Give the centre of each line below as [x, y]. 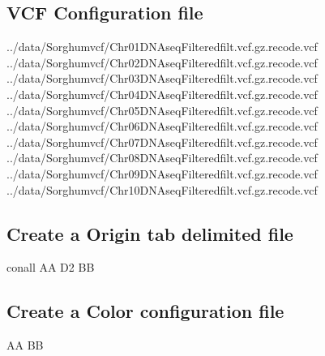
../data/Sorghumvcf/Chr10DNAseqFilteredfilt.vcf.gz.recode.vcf [162, 189]
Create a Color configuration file [145, 311]
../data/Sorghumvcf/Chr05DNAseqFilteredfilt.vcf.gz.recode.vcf [162, 110]
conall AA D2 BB [51, 267]
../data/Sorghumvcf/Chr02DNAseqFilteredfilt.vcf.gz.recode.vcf [162, 62]
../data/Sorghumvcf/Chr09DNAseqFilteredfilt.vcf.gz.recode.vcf [162, 173]
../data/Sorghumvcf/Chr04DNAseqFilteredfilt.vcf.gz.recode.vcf [162, 94]
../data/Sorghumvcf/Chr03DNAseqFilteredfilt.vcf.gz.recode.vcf [162, 78]
